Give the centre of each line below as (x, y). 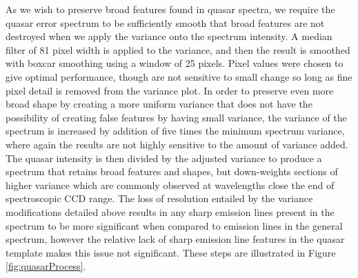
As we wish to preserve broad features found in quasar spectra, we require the (170, 9)
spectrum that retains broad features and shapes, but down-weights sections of (172, 171)
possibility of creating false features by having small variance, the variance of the (176, 117)
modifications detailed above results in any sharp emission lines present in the (170, 211)
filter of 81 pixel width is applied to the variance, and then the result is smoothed (178, 49)
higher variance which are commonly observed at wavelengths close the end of (170, 185)
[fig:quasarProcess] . (46, 266)
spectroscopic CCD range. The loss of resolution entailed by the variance (159, 198)
